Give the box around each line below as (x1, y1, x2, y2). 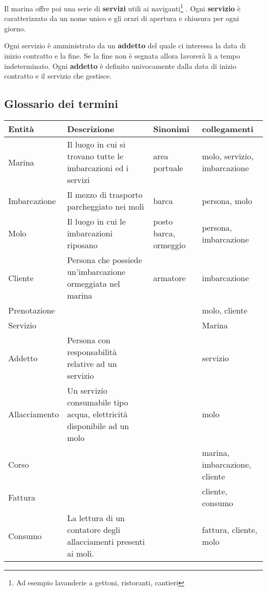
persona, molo (202, 194, 252, 207)
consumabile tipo (67, 396, 128, 409)
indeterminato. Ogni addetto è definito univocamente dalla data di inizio (4, 60, 236, 71)
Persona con (67, 334, 111, 346)
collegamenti (202, 123, 254, 135)
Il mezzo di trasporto (67, 189, 143, 201)
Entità (8, 123, 34, 135)
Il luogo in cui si (67, 138, 126, 151)
